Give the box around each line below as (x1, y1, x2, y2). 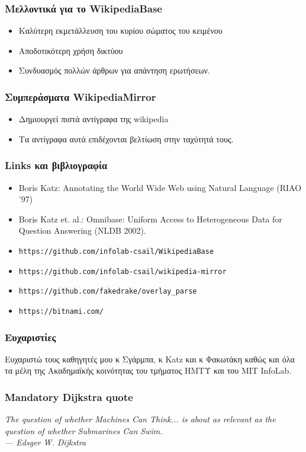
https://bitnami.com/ (18, 307, 104, 316)
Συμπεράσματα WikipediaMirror (5, 89, 156, 104)
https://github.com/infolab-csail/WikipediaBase (18, 247, 214, 256)
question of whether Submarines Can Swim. (5, 424, 163, 437)
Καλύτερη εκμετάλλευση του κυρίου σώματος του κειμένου (18, 24, 223, 37)
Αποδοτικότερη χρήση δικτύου (18, 44, 123, 56)
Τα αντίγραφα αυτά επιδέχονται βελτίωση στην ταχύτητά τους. (18, 132, 234, 145)
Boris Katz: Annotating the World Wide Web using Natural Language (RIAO (18, 181, 302, 193)
